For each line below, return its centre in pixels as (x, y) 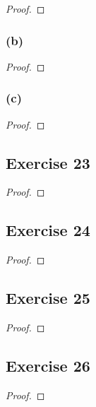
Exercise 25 (48, 298)
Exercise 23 (48, 162)
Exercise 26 (48, 365)
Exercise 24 (48, 230)
